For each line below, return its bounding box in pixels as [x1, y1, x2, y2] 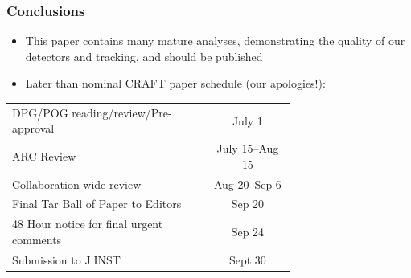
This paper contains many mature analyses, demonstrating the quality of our [25, 32, 405, 49]
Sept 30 [228, 251, 266, 268]
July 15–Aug [216, 140, 279, 157]
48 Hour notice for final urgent [12, 215, 163, 232]
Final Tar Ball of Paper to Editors [12, 195, 182, 212]
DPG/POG [12, 104, 68, 121]
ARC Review [12, 147, 76, 164]
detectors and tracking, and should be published [25, 47, 263, 64]
